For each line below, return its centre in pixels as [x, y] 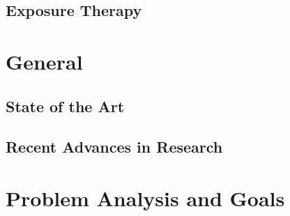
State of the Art [65, 106]
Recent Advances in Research [114, 147]
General [44, 61]
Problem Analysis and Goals [145, 198]
